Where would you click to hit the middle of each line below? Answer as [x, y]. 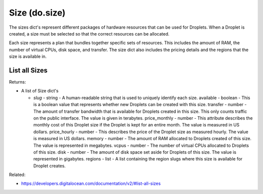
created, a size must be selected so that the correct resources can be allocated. [89, 34]
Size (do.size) [37, 13]
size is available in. [28, 56]
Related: [17, 175]
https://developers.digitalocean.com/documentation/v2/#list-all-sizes [91, 184]
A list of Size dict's [40, 91]
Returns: [18, 82]
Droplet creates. [49, 166]
